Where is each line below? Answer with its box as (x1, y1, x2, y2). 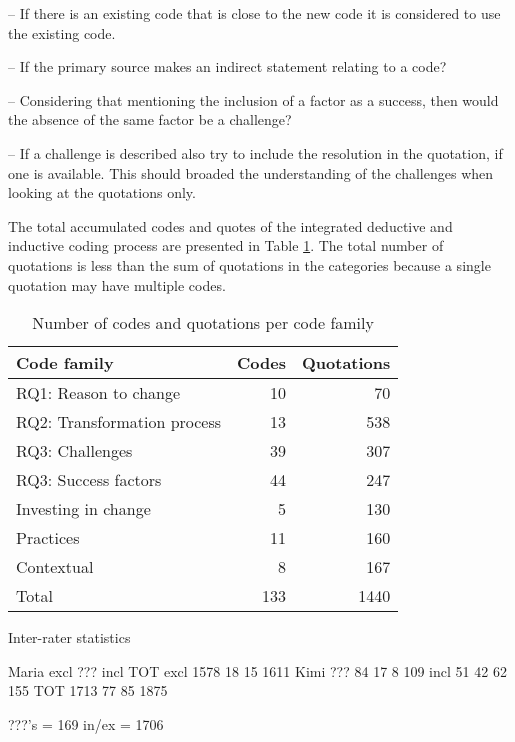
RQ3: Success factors (16, 468, 162, 492)
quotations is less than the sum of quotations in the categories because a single (8, 254, 491, 275)
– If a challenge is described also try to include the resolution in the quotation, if (8, 142, 503, 163)
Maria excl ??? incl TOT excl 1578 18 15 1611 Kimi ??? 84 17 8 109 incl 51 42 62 (8, 660, 507, 681)
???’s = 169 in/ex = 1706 (8, 713, 164, 734)
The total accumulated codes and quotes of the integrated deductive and (8, 215, 453, 236)
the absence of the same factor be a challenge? (8, 109, 292, 130)
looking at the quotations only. (8, 182, 196, 203)
